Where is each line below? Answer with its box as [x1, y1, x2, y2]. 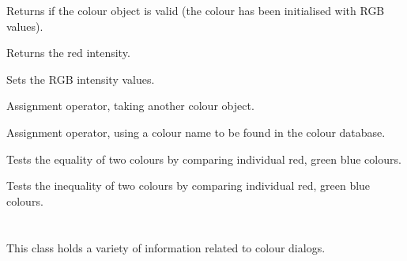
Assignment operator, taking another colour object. [6, 97, 254, 114]
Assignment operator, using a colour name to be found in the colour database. [6, 123, 386, 140]
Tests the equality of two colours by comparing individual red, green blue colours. [6, 150, 401, 167]
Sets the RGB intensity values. [6, 70, 155, 87]
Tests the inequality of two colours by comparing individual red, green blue [6, 177, 371, 194]
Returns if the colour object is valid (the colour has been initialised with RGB [6, 2, 385, 18]
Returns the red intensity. [6, 44, 130, 61]
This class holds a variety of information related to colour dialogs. [6, 239, 326, 255]
